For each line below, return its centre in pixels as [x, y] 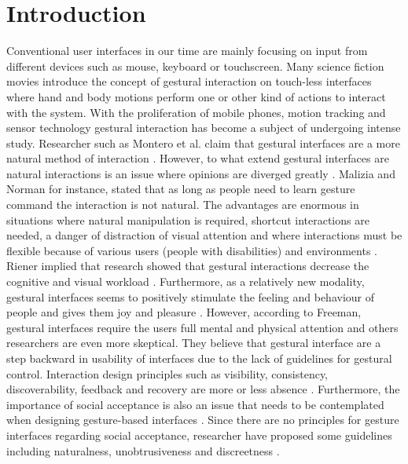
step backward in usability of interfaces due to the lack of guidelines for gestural [199, 358]
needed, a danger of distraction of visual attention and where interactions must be [204, 235]
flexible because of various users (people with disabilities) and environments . [192, 250]
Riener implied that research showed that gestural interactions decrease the [188, 266]
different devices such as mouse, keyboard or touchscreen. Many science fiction [195, 66]
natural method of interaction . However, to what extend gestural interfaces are [198, 158]
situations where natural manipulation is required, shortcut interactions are [188, 219]
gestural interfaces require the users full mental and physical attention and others [202, 327]
